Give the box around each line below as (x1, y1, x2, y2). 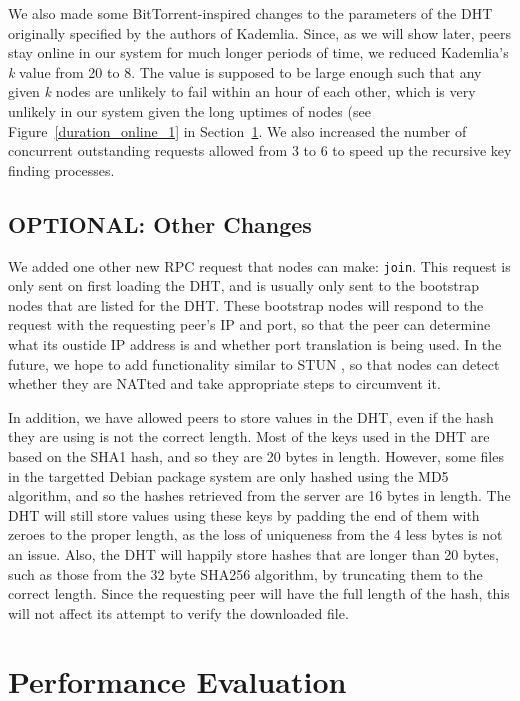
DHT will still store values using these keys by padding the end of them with (8, 504, 480, 525)
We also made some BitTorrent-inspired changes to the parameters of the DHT (8, 3, 493, 23)
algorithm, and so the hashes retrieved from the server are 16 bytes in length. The (8, 485, 511, 506)
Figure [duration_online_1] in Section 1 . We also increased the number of (8, 120, 467, 141)
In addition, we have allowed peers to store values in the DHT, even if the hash (8, 406, 494, 427)
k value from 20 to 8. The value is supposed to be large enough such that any (8, 61, 482, 82)
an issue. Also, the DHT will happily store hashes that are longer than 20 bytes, (8, 543, 499, 564)
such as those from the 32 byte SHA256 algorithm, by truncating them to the (8, 563, 483, 584)
